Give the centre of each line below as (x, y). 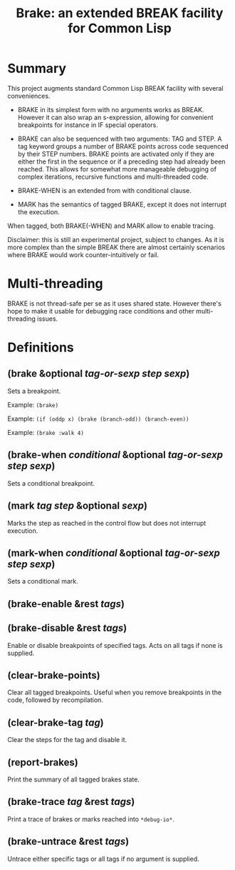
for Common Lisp (120, 28)
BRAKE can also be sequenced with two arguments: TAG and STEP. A (120, 139)
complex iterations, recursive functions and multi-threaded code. (113, 176)
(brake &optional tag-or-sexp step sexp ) (99, 374)
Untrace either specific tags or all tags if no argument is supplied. (103, 859)
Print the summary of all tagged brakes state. (74, 779)
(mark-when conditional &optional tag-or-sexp (114, 552)
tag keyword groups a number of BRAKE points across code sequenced (123, 146)
